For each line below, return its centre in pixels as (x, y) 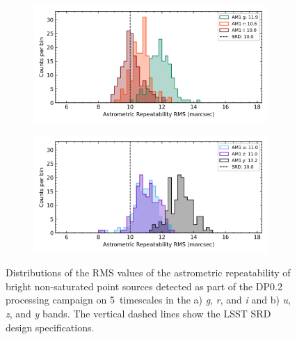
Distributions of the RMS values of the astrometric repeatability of (148, 273)
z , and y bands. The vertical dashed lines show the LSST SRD (138, 314)
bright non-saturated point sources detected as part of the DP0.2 (144, 286)
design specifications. (50, 327)
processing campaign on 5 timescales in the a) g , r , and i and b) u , (148, 300)
